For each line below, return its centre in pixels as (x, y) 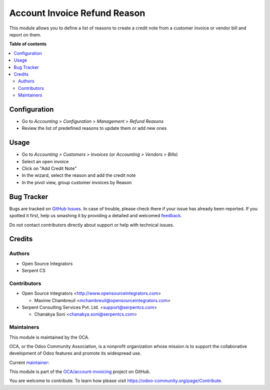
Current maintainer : (29, 363)
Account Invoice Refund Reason (77, 13)
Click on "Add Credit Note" (49, 169)
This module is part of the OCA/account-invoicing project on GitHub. (80, 372)
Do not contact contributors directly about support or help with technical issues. (92, 225)
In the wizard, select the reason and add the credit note (79, 175)
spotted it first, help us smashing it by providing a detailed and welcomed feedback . (96, 216)
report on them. (25, 34)
